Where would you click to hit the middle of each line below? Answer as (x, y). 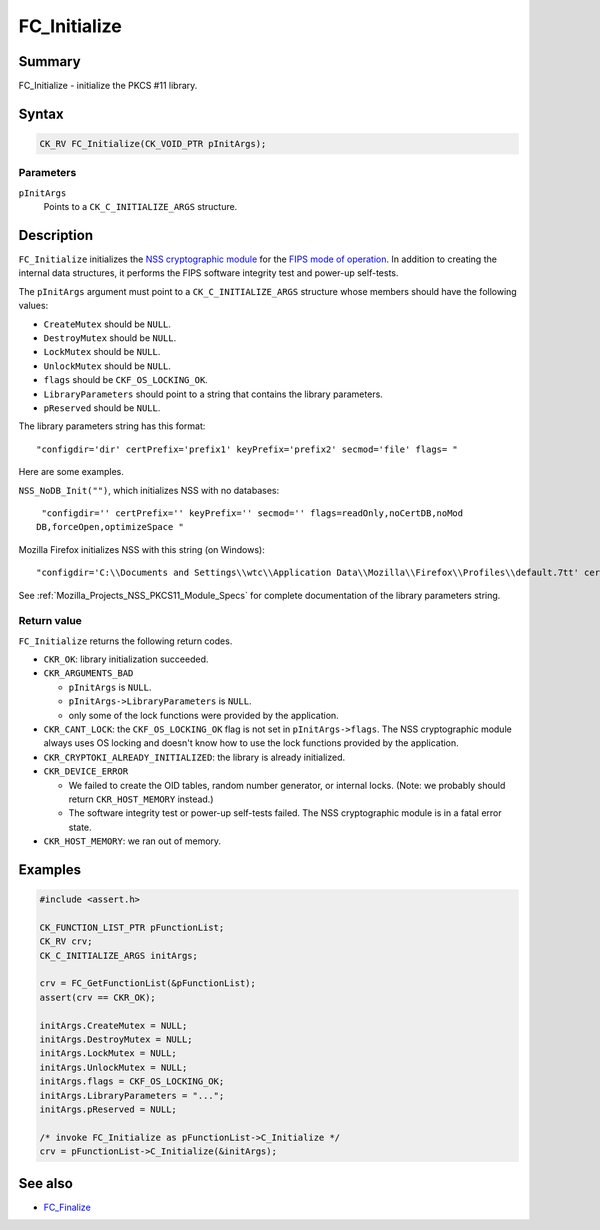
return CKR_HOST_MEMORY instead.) (141, 799)
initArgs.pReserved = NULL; (108, 1109)
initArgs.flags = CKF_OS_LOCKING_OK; (132, 1081)
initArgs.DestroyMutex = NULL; (116, 1039)
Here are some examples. (71, 472)
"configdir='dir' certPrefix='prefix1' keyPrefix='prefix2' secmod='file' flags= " (247, 449)
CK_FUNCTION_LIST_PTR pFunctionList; (132, 927)
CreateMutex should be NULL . (107, 324)
